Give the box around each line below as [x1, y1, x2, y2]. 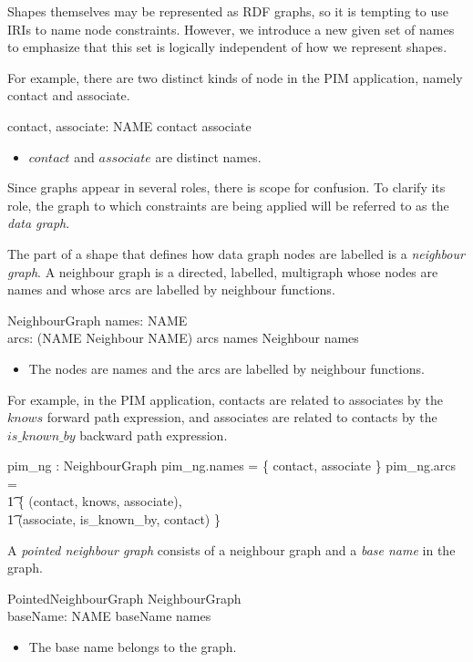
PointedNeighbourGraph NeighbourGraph [7, 588, 242, 607]
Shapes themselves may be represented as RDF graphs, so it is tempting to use [7, 2, 448, 20]
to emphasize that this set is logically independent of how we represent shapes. [7, 37, 447, 57]
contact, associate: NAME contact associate [7, 116, 252, 135]
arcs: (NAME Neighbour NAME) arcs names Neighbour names [7, 328, 359, 347]
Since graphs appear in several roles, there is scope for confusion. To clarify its [7, 178, 446, 197]
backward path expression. [79, 425, 228, 444]
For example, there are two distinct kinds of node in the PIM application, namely [7, 67, 463, 87]
